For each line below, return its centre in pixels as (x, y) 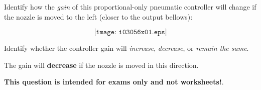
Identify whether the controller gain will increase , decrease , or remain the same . (126, 48)
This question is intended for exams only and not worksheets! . (114, 82)
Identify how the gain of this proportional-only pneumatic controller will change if (130, 7)
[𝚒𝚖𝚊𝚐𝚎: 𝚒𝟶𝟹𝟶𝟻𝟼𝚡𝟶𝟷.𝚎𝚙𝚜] (130, 32)
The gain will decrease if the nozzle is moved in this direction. (101, 65)
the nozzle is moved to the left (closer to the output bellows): (98, 16)
